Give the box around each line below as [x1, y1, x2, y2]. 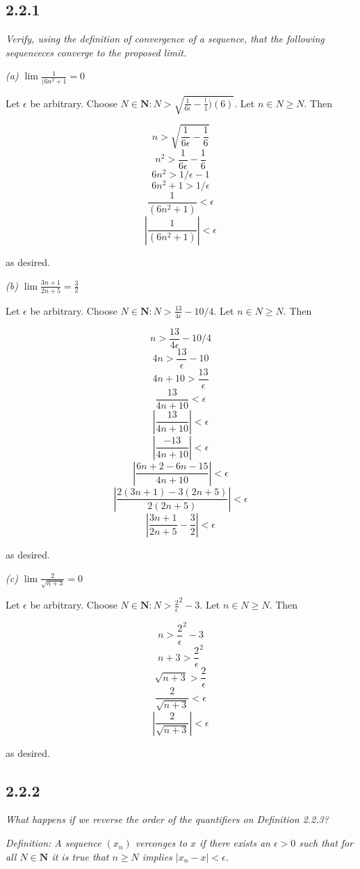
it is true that [51, 849, 109, 863]
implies [142, 849, 172, 863]
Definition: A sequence [6, 836, 101, 850]
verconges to [135, 836, 188, 850]
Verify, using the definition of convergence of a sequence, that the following [6, 31, 325, 46]
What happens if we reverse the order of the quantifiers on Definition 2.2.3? [6, 812, 329, 827]
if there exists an [199, 836, 270, 850]
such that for [299, 836, 354, 850]
